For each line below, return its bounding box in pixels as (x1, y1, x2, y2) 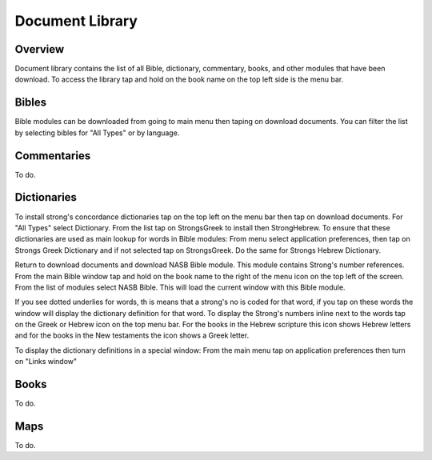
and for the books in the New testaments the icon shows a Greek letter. (14, 330, 250, 340)
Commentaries (14, 149, 91, 162)
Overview (14, 42, 65, 56)
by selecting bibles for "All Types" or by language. (14, 128, 180, 138)
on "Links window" (14, 357, 78, 366)
